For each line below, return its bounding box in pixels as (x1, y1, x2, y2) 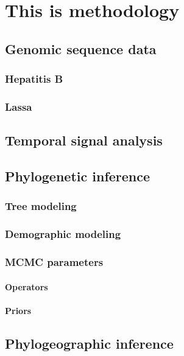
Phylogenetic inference (5, 167, 150, 186)
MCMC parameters (5, 254, 104, 270)
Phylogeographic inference (5, 333, 174, 352)
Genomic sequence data (5, 39, 157, 58)
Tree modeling (5, 198, 77, 214)
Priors (5, 304, 32, 316)
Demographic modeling (5, 226, 121, 242)
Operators (5, 280, 48, 293)
